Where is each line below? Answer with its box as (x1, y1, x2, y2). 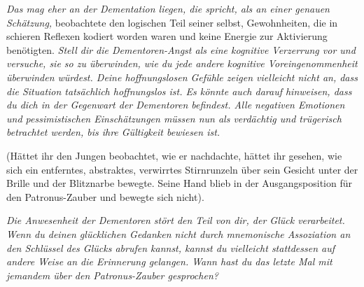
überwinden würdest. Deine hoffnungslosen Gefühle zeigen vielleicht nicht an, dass (6, 69, 358, 84)
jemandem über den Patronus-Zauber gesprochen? (6, 267, 218, 282)
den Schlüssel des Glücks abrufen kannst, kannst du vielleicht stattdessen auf (6, 240, 335, 255)
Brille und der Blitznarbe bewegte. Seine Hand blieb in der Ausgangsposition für (6, 176, 352, 190)
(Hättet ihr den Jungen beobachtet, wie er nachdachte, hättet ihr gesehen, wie (6, 148, 342, 162)
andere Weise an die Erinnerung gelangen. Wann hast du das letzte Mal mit (6, 254, 332, 269)
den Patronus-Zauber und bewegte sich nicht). (6, 189, 204, 204)
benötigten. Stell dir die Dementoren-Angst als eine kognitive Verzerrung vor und (6, 42, 356, 57)
